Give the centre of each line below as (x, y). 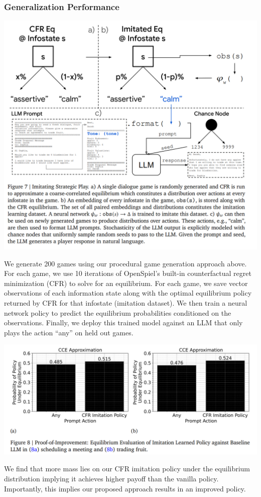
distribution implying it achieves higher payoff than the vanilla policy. (111, 479)
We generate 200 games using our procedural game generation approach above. (125, 263)
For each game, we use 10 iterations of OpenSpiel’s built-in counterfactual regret (128, 273)
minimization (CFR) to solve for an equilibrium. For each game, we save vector (126, 283)
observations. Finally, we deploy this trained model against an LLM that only (123, 323)
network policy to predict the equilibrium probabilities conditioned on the (118, 312)
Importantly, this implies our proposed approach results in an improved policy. (125, 488)
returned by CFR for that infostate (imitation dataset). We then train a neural (126, 302)
